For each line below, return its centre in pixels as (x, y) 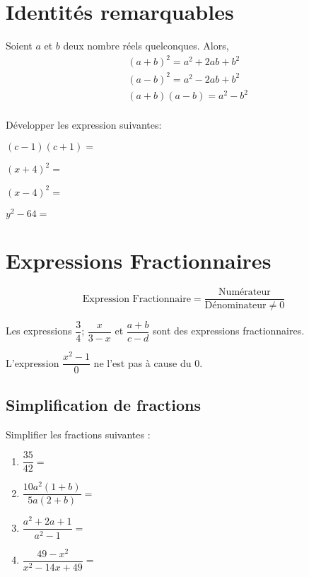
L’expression (33, 362)
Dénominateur (235, 306)
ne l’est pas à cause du (142, 362)
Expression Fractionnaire (136, 299)
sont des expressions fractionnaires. (229, 331)
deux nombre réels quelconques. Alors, (146, 46)
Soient (19, 46)
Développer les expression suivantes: (84, 125)
